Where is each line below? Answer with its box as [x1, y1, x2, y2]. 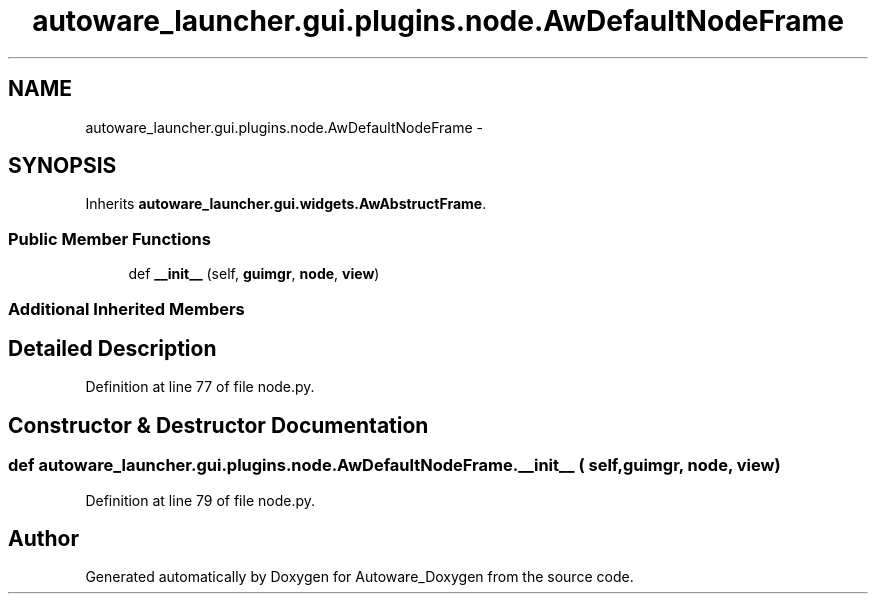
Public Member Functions [8, 228, 211, 249]
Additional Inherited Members [8, 298, 245, 319]
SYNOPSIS [8, 153, 117, 179]
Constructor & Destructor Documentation [8, 412, 429, 438]
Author [8, 526, 79, 552]
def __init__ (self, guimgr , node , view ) [128, 265, 380, 283]
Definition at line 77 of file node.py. [85, 378, 315, 396]
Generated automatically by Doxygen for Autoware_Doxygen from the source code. [85, 568, 634, 586]
